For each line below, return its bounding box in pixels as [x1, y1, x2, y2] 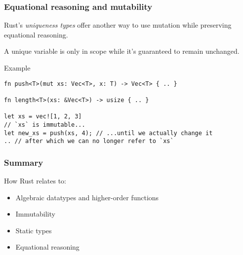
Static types [15, 225, 52, 235]
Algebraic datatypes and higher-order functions [15, 192, 159, 202]
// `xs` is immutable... [4, 121, 85, 128]
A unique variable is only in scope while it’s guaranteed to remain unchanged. [4, 46, 240, 56]
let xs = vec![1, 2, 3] [4, 113, 82, 120]
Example [4, 63, 31, 73]
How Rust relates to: [4, 176, 66, 186]
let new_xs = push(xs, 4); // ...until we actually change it [4, 129, 213, 137]
